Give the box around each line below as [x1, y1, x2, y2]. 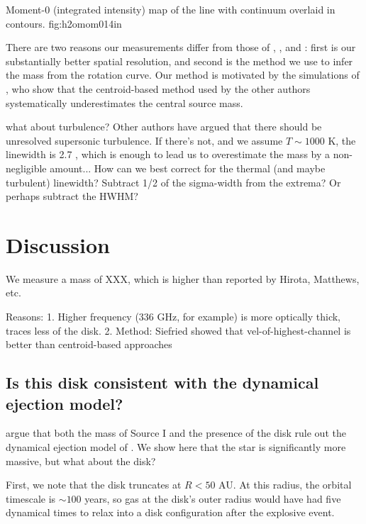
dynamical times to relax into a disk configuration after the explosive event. [6, 505, 335, 520]
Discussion [6, 230, 110, 259]
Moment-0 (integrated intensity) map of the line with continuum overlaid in [6, 2, 335, 16]
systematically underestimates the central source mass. [6, 95, 243, 110]
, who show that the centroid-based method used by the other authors [6, 81, 311, 96]
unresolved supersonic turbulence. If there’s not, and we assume [6, 133, 283, 147]
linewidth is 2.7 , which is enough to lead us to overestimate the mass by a [6, 147, 331, 162]
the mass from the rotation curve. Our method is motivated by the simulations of [6, 67, 360, 82]
